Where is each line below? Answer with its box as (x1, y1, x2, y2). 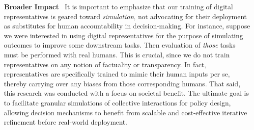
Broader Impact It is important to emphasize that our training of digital (4, 1, 233, 11)
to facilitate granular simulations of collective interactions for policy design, (4, 97, 231, 107)
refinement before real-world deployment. (4, 117, 127, 127)
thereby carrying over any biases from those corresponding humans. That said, (4, 78, 241, 88)
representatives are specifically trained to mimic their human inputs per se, (4, 69, 230, 79)
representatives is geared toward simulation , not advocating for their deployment (4, 11, 247, 21)
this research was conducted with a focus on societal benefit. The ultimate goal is (4, 88, 249, 98)
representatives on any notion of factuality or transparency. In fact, (4, 59, 206, 69)
